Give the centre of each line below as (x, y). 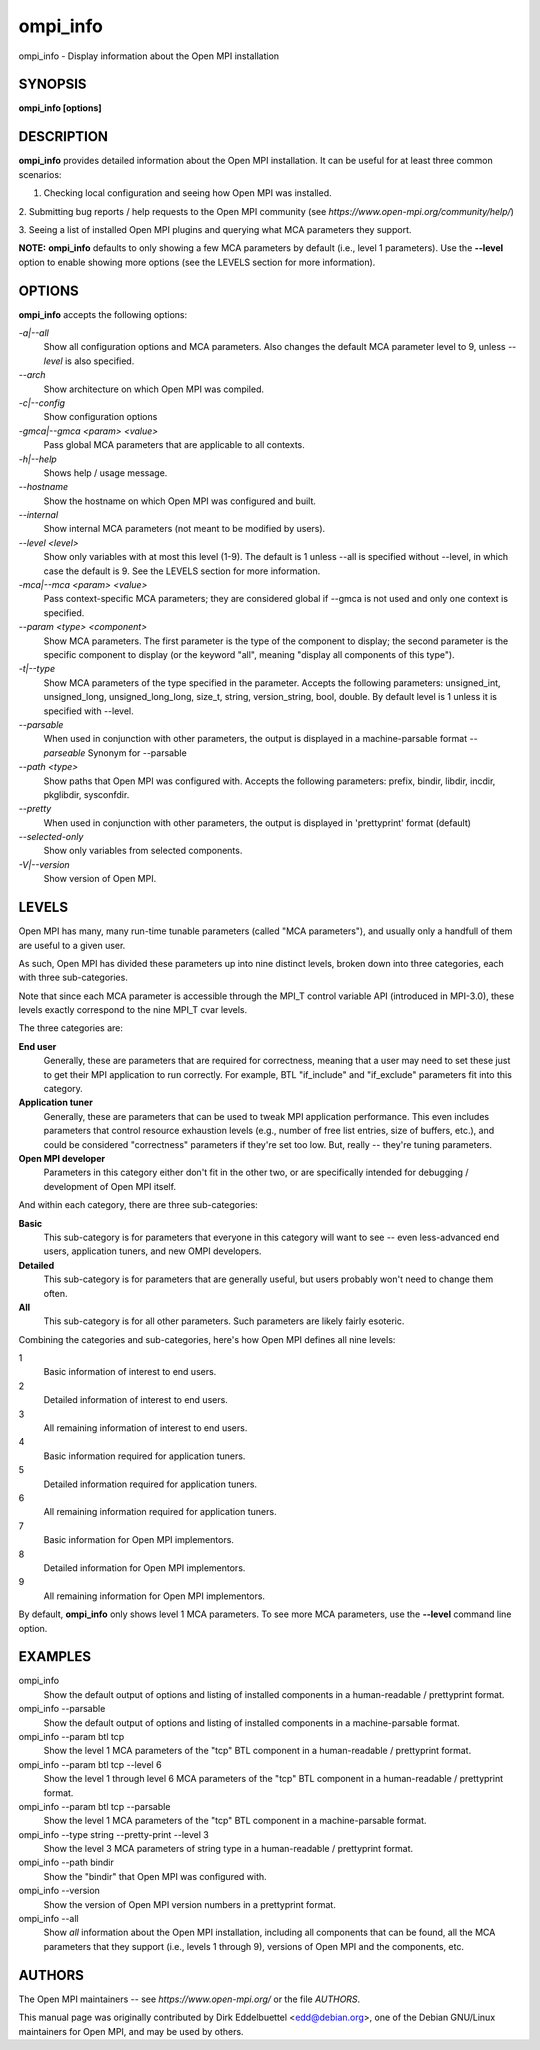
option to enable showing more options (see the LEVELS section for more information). (197, 262)
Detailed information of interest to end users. (136, 1400)
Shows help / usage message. (105, 472)
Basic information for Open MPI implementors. (139, 1540)
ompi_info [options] (60, 108)
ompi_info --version (59, 1891)
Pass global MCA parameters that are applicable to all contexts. (174, 445)
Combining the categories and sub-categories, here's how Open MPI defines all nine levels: (207, 1339)
